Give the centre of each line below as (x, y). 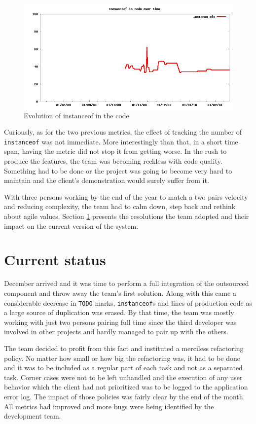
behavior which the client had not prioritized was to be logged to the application (126, 387)
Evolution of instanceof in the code (76, 115)
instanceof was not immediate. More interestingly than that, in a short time (121, 141)
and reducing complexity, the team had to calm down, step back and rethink (120, 206)
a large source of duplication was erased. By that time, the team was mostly (119, 312)
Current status (55, 260)
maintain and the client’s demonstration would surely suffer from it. (107, 180)
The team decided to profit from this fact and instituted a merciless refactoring (124, 348)
